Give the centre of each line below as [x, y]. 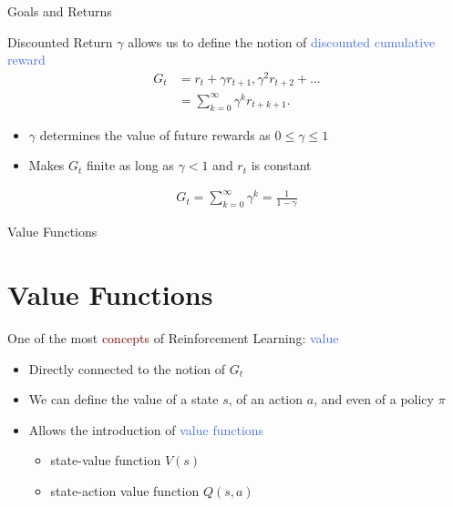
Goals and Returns [60, 11]
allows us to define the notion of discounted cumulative [282, 41]
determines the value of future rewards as [155, 134]
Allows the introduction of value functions [146, 429]
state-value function [106, 460]
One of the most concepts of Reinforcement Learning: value [173, 337]
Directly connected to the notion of [127, 368]
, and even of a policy [374, 399]
